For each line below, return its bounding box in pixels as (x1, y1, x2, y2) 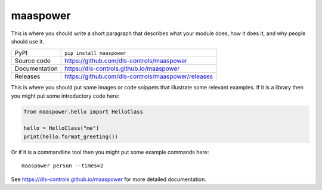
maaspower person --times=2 (21, 163, 104, 169)
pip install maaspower (64, 49, 126, 56)
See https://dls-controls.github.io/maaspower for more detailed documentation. (11, 176, 207, 183)
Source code (14, 57, 51, 65)
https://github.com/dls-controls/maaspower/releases (64, 72, 213, 80)
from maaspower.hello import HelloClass (23, 108, 143, 115)
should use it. (11, 38, 45, 45)
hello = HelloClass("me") (23, 125, 100, 132)
